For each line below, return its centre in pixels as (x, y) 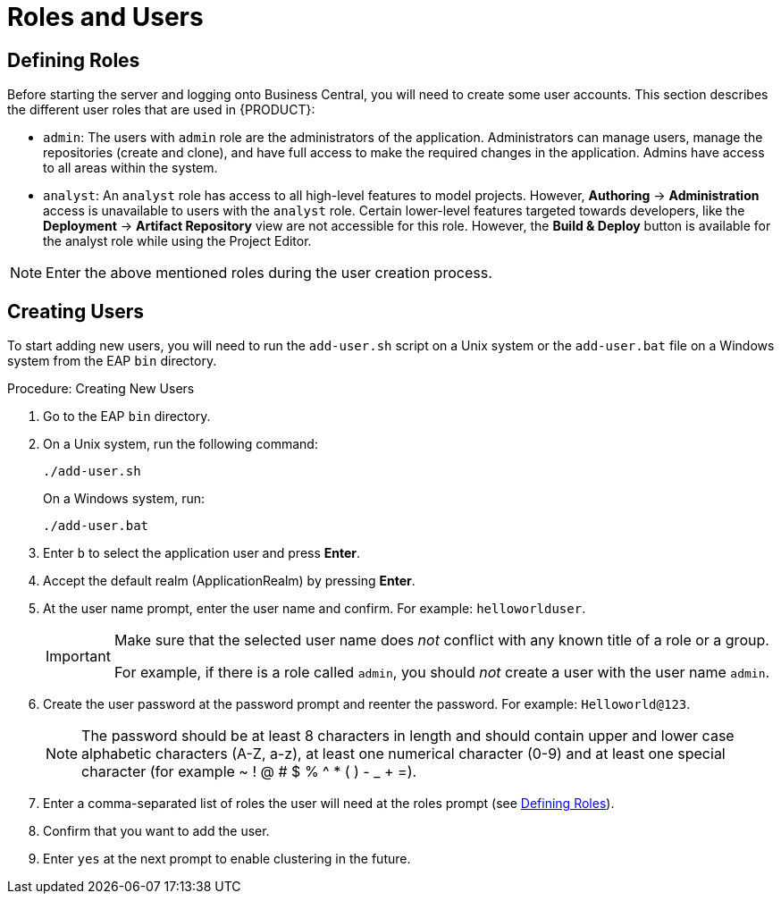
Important (78, 657)
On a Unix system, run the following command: (181, 444)
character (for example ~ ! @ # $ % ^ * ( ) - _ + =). (249, 772)
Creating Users (76, 311)
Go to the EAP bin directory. (127, 417)
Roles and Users (105, 17)
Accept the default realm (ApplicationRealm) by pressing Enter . (229, 581)
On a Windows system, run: (124, 499)
